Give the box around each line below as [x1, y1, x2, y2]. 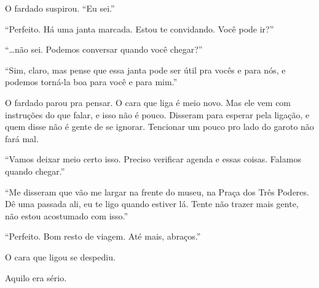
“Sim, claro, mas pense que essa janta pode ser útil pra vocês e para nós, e [5, 63, 286, 76]
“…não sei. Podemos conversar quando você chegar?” [5, 43, 203, 56]
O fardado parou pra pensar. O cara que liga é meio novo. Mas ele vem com [5, 96, 291, 108]
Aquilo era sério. [5, 271, 67, 284]
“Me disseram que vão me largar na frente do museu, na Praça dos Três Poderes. [5, 185, 309, 198]
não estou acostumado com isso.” [5, 209, 128, 222]
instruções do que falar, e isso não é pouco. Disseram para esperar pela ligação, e [5, 108, 310, 121]
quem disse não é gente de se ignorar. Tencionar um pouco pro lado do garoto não [5, 120, 314, 133]
